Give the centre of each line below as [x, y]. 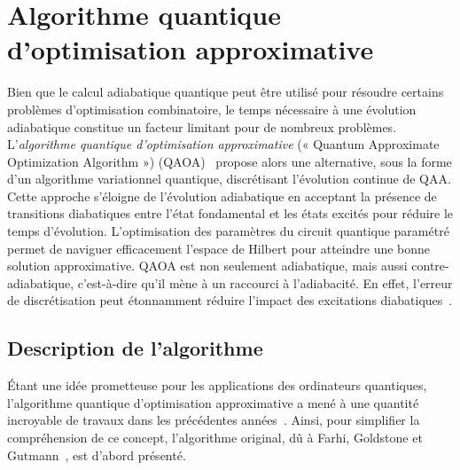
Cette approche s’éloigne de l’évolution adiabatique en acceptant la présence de [222, 196]
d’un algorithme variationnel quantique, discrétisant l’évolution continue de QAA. [229, 179]
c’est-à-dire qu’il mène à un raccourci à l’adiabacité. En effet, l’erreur [265, 282]
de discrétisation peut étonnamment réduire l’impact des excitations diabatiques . [230, 300]
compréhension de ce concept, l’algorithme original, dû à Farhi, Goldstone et [215, 438]
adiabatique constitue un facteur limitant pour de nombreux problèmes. [202, 126]
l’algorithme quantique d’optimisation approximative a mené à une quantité [213, 402]
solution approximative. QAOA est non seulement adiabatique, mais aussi [207, 266]
